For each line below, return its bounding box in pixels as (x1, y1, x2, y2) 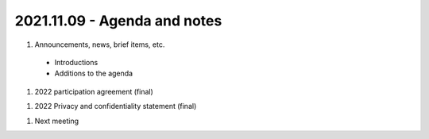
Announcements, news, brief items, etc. (34, 40, 165, 49)
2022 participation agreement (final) (34, 87, 154, 96)
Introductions (54, 57, 99, 67)
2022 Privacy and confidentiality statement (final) (34, 102, 197, 111)
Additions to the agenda (54, 68, 133, 79)
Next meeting (34, 116, 79, 125)
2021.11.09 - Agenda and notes (14, 12, 222, 29)
